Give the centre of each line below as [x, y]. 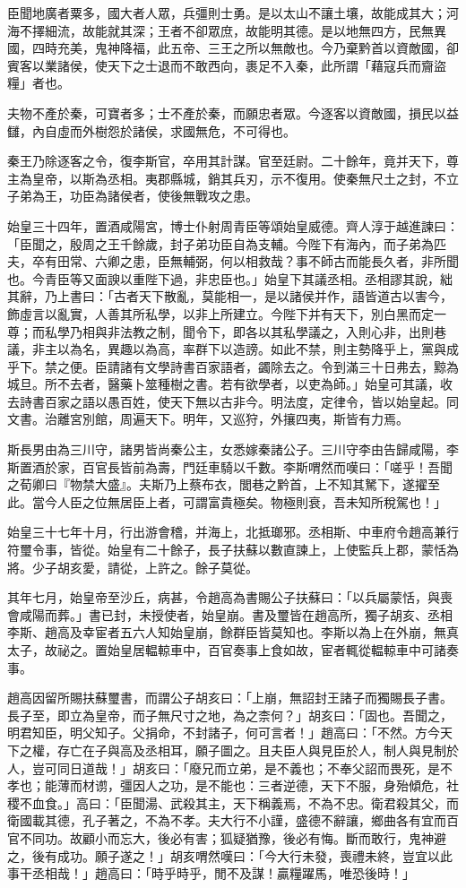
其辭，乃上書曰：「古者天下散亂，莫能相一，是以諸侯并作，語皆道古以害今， [230, 296]
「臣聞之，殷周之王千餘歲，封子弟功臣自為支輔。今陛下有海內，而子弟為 [220, 243]
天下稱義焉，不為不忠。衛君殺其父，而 [345, 802]
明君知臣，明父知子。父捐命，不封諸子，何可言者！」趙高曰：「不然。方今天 [230, 733]
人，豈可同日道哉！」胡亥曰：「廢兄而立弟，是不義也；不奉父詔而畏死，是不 [230, 767]
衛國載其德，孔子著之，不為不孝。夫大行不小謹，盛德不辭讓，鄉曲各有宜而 [227, 820]
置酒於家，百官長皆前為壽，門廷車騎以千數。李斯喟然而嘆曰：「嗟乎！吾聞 [236, 466]
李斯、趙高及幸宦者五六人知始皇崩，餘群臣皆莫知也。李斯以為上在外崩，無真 [233, 632]
